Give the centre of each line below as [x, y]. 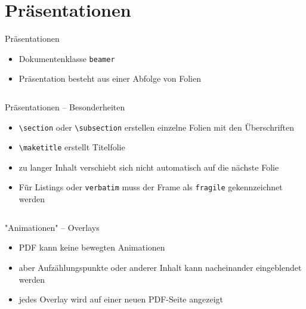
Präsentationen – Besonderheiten [65, 106]
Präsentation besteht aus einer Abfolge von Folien [110, 78]
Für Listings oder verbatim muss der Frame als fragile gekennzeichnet [151, 187]
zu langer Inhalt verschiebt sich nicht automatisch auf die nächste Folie [149, 167]
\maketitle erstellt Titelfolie [72, 147]
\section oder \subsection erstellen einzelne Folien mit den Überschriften [157, 127]
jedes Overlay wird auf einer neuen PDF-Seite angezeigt [121, 299]
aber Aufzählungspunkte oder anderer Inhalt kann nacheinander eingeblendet [160, 267]
